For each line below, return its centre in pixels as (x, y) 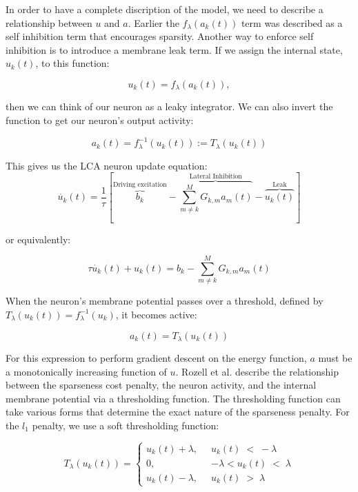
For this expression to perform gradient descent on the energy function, (156, 357)
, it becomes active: (156, 314)
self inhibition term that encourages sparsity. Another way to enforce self (160, 36)
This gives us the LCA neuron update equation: (107, 165)
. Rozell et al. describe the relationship (257, 371)
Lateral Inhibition (216, 176)
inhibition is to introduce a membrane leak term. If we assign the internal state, (174, 49)
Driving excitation (140, 184)
